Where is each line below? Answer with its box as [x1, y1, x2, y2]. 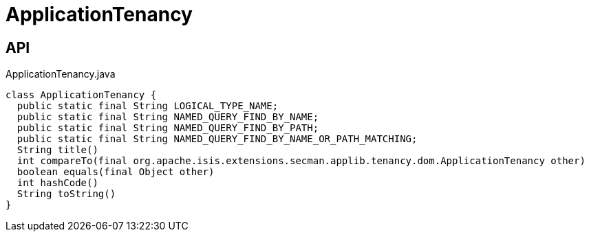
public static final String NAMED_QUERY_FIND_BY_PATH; [17, 122, 319, 134]
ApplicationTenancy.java [6, 68, 116, 80]
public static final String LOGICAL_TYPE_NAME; [17, 100, 279, 112]
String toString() [17, 188, 116, 200]
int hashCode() [17, 177, 98, 189]
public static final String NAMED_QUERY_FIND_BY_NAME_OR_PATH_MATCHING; [17, 133, 418, 145]
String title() [17, 144, 98, 156]
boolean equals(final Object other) [17, 166, 215, 178]
